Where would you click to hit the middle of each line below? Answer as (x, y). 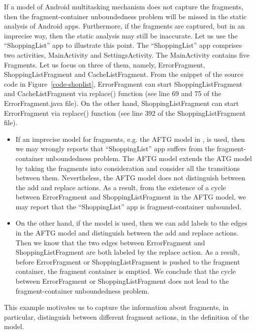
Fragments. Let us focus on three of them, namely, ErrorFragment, (105, 64)
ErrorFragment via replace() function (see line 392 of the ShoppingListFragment (125, 113)
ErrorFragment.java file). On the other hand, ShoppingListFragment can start (121, 103)
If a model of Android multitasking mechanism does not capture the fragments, (124, 6)
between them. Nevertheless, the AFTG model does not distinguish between (130, 178)
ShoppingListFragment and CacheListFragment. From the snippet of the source (124, 74)
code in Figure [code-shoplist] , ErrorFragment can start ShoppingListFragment (123, 83)
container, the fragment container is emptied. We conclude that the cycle (126, 271)
